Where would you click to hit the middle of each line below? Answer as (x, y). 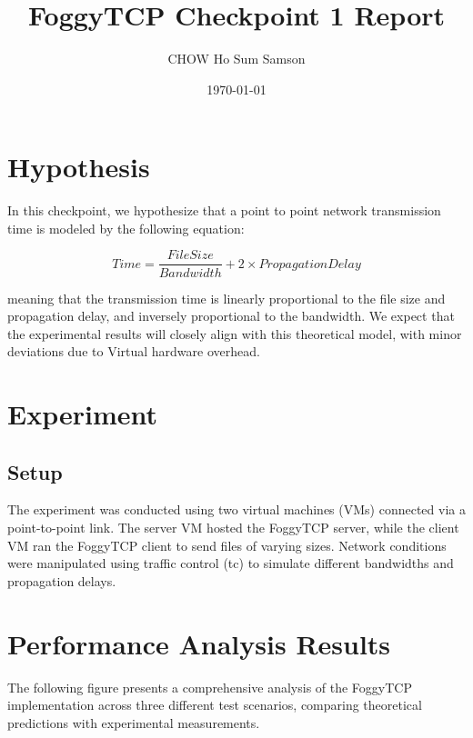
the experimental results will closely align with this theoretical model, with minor (235, 333)
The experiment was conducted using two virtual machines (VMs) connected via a (236, 509)
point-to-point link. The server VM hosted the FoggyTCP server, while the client (233, 528)
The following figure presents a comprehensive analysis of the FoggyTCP (210, 687)
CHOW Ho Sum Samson (236, 59)
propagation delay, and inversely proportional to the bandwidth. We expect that (231, 316)
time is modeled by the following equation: (126, 228)
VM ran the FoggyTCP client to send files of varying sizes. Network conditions (227, 545)
